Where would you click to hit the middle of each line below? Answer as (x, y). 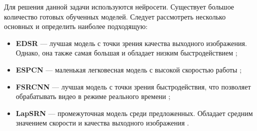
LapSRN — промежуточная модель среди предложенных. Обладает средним (134, 113)
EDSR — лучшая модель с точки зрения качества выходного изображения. (131, 43)
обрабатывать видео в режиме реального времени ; (93, 96)
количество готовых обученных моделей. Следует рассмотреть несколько (115, 16)
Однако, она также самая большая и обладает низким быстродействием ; (126, 53)
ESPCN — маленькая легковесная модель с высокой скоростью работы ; (129, 69)
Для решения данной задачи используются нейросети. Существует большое (119, 6)
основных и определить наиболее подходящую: (76, 26)
